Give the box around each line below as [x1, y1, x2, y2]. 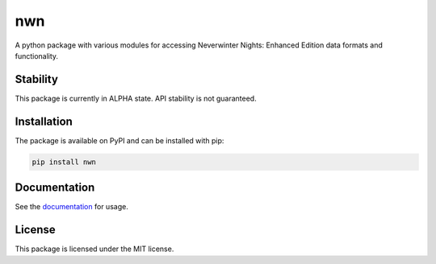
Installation [15, 114, 73, 128]
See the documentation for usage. [15, 202, 128, 212]
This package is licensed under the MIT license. [15, 244, 174, 254]
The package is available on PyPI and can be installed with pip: [15, 135, 224, 145]
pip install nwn [31, 157, 97, 167]
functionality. [15, 51, 59, 60]
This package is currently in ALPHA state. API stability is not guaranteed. [15, 93, 258, 103]
